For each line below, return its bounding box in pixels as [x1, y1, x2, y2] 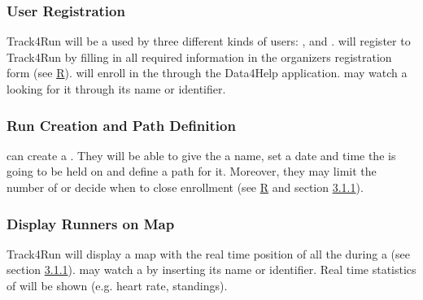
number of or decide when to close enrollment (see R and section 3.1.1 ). [7, 179, 364, 195]
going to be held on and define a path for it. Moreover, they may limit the [7, 163, 377, 180]
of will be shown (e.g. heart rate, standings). [7, 277, 228, 293]
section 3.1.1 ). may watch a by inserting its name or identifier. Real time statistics [7, 261, 416, 278]
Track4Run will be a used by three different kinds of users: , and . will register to [7, 33, 411, 50]
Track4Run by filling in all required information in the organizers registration [7, 48, 392, 65]
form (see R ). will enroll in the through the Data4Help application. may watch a [7, 64, 408, 81]
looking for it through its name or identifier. [7, 80, 226, 97]
